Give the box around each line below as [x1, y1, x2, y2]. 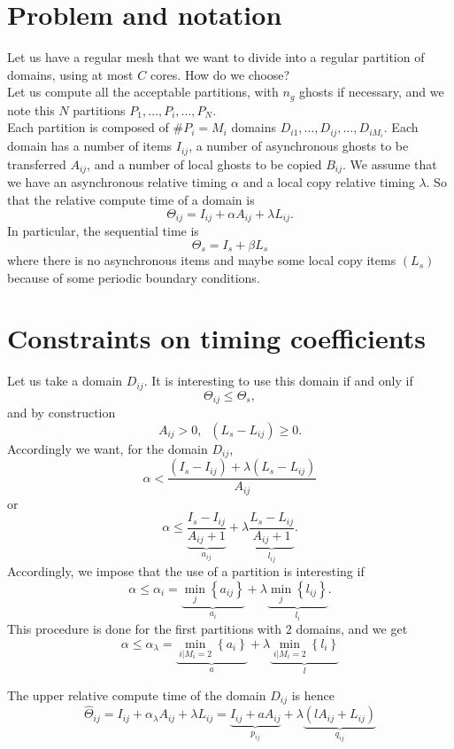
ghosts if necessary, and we [299, 82, 444, 101]
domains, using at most [7, 65, 134, 83]
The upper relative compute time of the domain [7, 685, 266, 704]
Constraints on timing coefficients [7, 320, 427, 356]
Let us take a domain [7, 371, 123, 390]
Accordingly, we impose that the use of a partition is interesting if [7, 562, 365, 581]
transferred [7, 154, 66, 173]
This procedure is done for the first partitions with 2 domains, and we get [7, 620, 408, 638]
